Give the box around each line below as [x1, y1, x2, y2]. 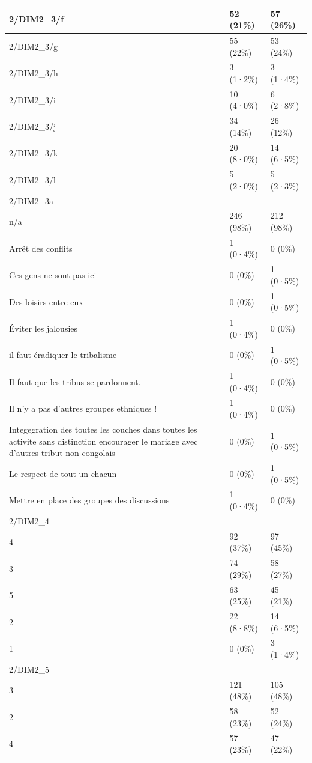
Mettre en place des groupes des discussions [9, 494, 170, 506]
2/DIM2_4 [9, 514, 50, 527]
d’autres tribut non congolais [9, 446, 115, 459]
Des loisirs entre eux [9, 295, 83, 308]
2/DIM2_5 [9, 663, 50, 675]
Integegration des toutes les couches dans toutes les [9, 422, 197, 435]
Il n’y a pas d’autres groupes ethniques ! [9, 402, 157, 415]
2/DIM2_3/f [9, 13, 64, 25]
